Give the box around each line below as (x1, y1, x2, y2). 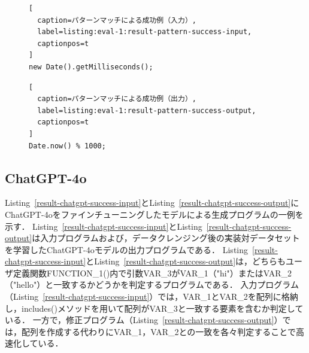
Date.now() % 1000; (29, 141, 106, 150)
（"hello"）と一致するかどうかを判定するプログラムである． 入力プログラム (5, 278, 299, 291)
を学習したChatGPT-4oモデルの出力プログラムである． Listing (5, 243, 249, 255)
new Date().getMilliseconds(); (29, 62, 153, 71)
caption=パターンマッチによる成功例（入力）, (37, 16, 196, 25)
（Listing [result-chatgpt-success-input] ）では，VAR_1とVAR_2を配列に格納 (5, 290, 298, 303)
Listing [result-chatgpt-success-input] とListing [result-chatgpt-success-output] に (5, 196, 299, 209)
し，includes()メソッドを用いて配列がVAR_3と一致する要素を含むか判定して (5, 302, 304, 314)
